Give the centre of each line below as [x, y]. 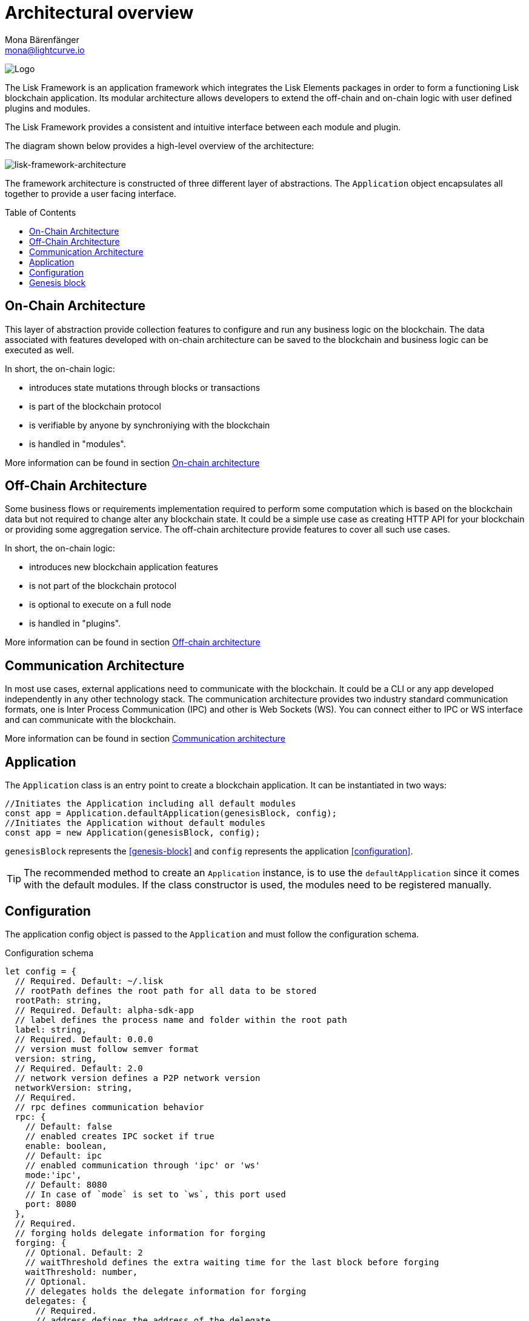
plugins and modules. [48, 108]
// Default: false [69, 1126]
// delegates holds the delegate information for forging [166, 1291]
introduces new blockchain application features [124, 567]
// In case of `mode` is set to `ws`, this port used [155, 1194]
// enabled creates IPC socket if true [120, 1136]
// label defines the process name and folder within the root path [181, 1020]
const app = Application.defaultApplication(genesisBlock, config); [171, 814]
